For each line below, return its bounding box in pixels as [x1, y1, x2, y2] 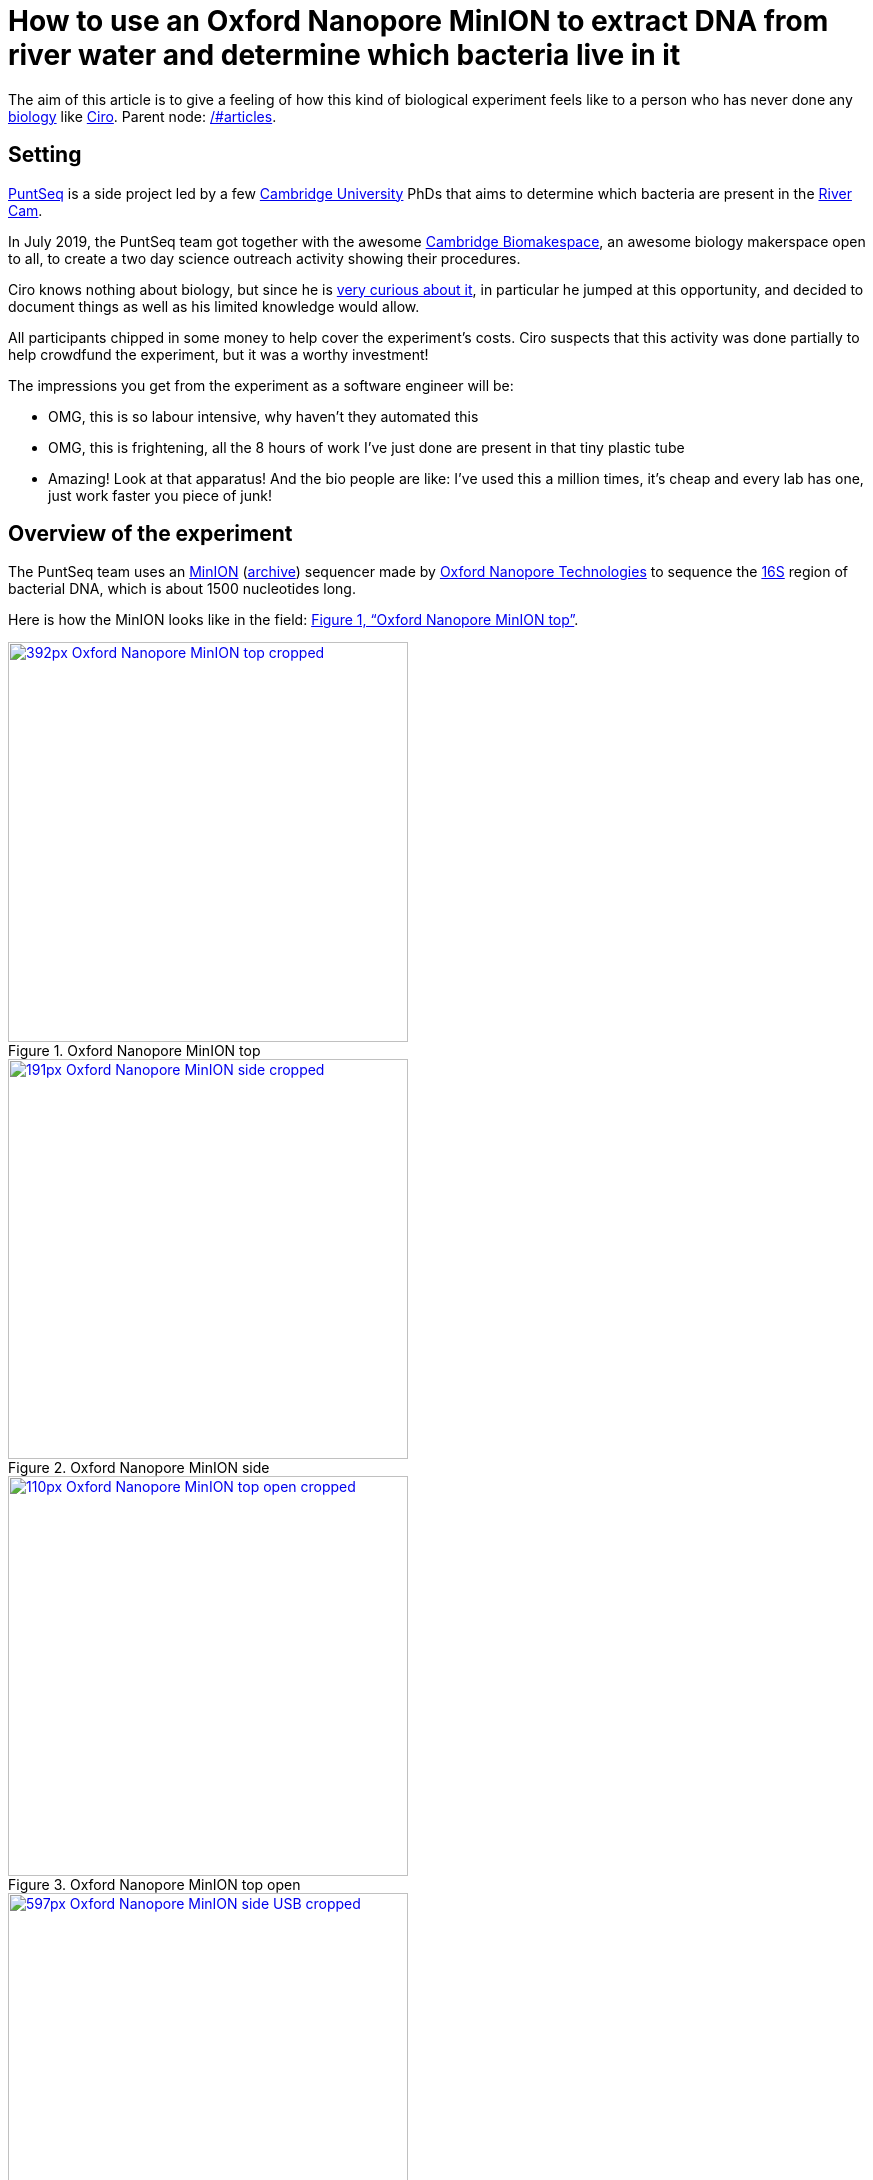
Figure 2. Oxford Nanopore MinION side [8, 1459, 270, 1477]
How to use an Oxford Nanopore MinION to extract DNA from [8, 4, 829, 38]
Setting [8, 142, 82, 168]
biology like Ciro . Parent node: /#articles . [8, 107, 277, 125]
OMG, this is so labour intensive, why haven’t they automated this [48, 407, 479, 425]
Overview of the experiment [8, 521, 293, 547]
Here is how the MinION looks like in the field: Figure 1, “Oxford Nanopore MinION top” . [8, 611, 579, 629]
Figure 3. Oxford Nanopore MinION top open [8, 1876, 301, 1894]
